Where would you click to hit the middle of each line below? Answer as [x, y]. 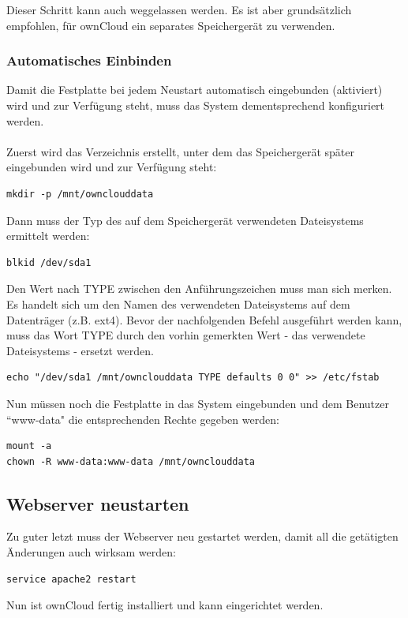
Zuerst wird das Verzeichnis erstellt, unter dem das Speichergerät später [180, 151]
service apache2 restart [71, 579]
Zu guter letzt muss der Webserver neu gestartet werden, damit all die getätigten [202, 536]
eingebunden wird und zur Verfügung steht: [112, 167]
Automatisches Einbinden [89, 60]
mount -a [29, 446]
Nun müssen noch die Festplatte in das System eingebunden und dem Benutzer [198, 403]
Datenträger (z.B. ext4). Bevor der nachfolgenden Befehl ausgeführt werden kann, [204, 319]
